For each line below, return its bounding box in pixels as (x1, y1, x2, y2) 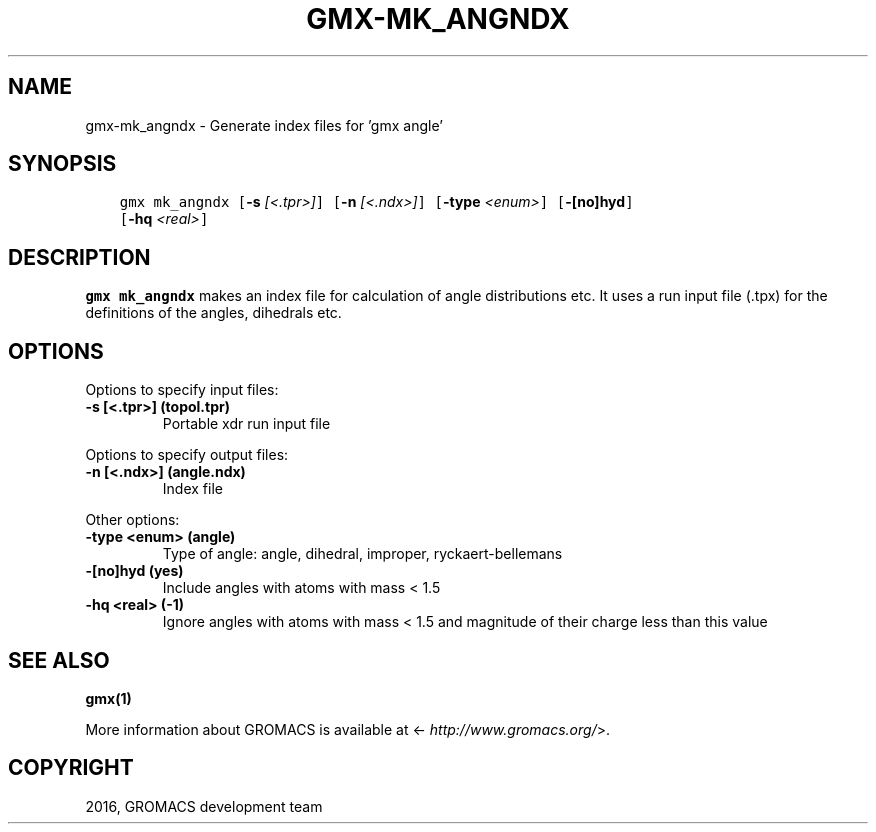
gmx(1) (85, 689, 132, 707)
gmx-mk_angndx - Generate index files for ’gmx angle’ (85, 116, 443, 134)
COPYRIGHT (8, 755, 134, 781)
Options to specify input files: (85, 381, 279, 399)
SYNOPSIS (8, 151, 117, 177)
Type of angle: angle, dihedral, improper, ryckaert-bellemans (162, 545, 563, 563)
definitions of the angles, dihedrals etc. (85, 304, 342, 322)
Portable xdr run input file (162, 415, 331, 433)
